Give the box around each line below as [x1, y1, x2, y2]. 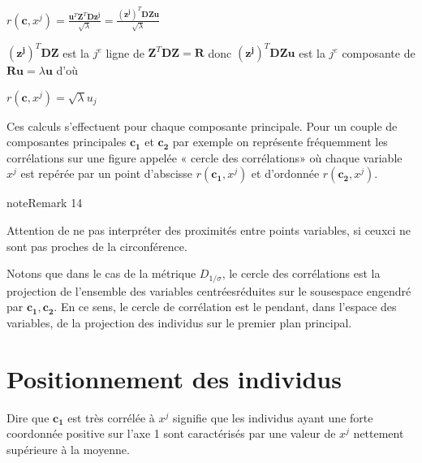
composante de [342, 44, 416, 61]
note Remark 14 [6, 194, 83, 211]
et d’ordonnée [251, 165, 320, 182]
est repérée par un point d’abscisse [20, 165, 193, 182]
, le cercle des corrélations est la [222, 265, 381, 282]
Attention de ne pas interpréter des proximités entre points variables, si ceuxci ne [6, 222, 411, 239]
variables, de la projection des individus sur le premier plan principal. [6, 314, 352, 331]
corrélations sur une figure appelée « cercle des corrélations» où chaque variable [6, 149, 403, 166]
